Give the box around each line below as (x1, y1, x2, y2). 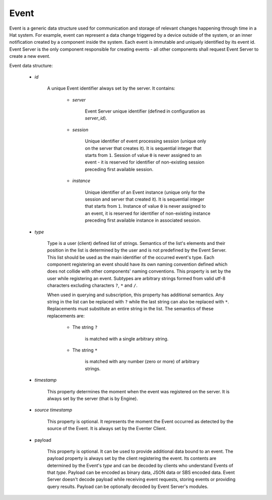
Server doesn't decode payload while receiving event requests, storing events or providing (47, 476, 236, 482)
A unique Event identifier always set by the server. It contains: (47, 86, 176, 92)
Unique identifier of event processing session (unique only (85, 138, 207, 144)
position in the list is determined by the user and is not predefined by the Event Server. (47, 247, 227, 254)
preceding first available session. (85, 166, 154, 172)
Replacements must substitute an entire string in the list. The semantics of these (47, 306, 214, 312)
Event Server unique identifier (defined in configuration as (85, 108, 206, 114)
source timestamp (34, 407, 73, 413)
